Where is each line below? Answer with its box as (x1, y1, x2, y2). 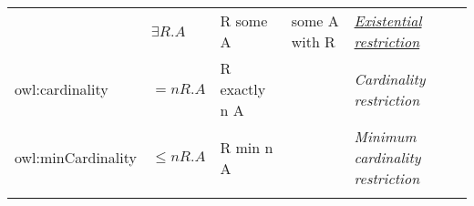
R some (220, 10, 268, 31)
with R (291, 31, 335, 52)
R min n (220, 136, 273, 158)
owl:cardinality (15, 78, 108, 99)
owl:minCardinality (15, 147, 137, 168)
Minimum (354, 126, 417, 147)
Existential (354, 10, 422, 31)
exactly (220, 78, 266, 99)
